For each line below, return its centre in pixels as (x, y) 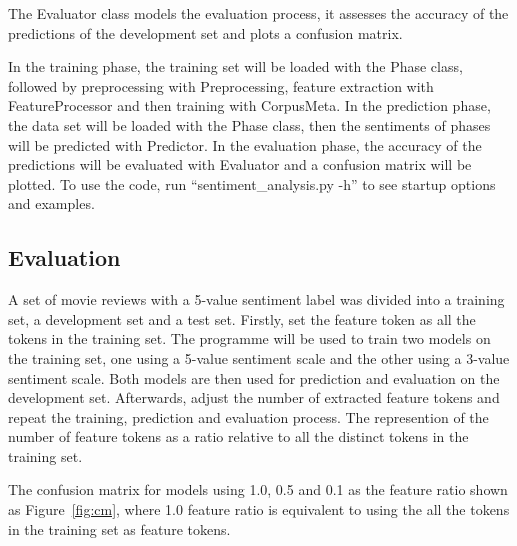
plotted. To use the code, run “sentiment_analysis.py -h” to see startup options (252, 183)
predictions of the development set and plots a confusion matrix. (205, 32)
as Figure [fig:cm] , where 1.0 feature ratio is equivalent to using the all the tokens (259, 509)
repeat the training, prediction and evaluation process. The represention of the (248, 416)
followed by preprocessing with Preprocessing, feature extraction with (221, 85)
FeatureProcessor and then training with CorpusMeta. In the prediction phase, (249, 105)
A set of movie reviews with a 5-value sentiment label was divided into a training (256, 299)
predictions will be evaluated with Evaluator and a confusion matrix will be (240, 164)
